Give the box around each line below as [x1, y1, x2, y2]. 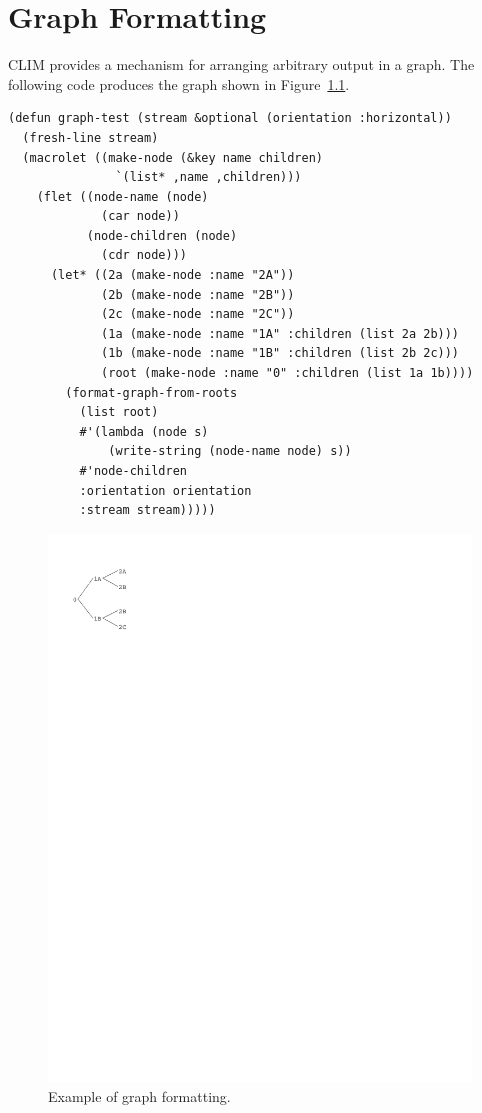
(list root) [79, 405, 159, 420]
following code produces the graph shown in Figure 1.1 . [8, 73, 350, 94]
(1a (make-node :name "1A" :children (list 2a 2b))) [101, 326, 460, 341]
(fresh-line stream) [22, 130, 159, 145]
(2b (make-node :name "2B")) [101, 287, 295, 302]
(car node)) [101, 209, 180, 224]
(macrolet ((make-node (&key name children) [22, 150, 323, 165]
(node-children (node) [86, 228, 238, 243]
